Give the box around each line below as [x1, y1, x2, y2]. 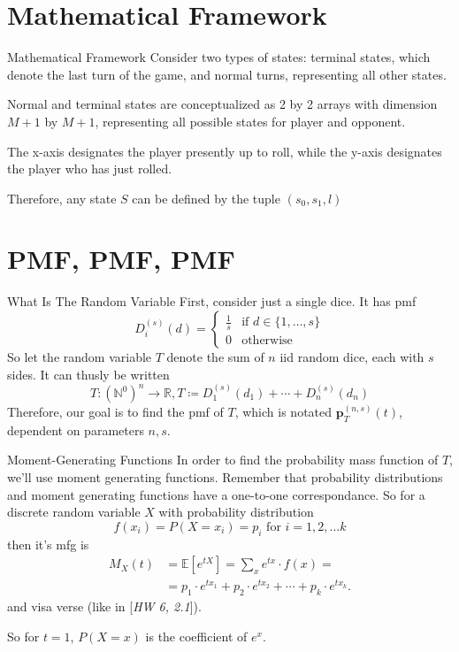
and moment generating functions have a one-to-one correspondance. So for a [7, 485, 425, 503]
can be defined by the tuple [132, 188, 280, 207]
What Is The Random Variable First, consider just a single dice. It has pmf [7, 292, 417, 311]
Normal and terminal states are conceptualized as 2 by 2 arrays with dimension [7, 95, 438, 113]
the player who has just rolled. [7, 159, 172, 178]
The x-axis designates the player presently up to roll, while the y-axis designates [7, 142, 442, 160]
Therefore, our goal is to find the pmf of [7, 403, 224, 420]
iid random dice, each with [279, 348, 425, 365]
